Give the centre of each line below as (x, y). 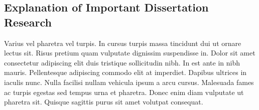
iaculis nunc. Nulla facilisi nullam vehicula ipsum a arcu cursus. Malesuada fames (129, 82)
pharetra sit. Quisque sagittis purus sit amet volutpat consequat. (104, 102)
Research (28, 22)
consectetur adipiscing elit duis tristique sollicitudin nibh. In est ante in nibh (122, 62)
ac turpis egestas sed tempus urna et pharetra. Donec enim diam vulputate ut (124, 92)
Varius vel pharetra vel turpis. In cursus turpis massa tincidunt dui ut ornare (123, 43)
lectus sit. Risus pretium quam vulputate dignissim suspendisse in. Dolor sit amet (130, 53)
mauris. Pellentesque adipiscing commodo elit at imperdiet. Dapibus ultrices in (125, 72)
